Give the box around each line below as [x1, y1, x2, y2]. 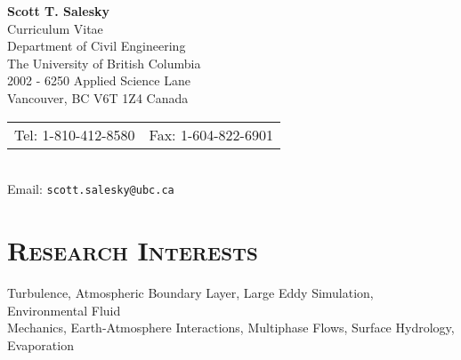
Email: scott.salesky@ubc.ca [7, 180, 174, 198]
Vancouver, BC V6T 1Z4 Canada [7, 88, 189, 107]
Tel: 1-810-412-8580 [14, 124, 135, 145]
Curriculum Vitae [7, 19, 103, 37]
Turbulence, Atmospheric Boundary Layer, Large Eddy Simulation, [7, 283, 374, 301]
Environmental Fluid [7, 300, 121, 319]
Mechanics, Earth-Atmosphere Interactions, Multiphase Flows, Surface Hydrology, [7, 318, 455, 337]
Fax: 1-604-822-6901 [149, 124, 273, 145]
